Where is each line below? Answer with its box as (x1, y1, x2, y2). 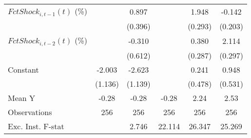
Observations (8, 106, 52, 118)
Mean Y (8, 92, 36, 103)
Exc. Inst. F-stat (8, 120, 64, 132)
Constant (8, 63, 39, 75)
